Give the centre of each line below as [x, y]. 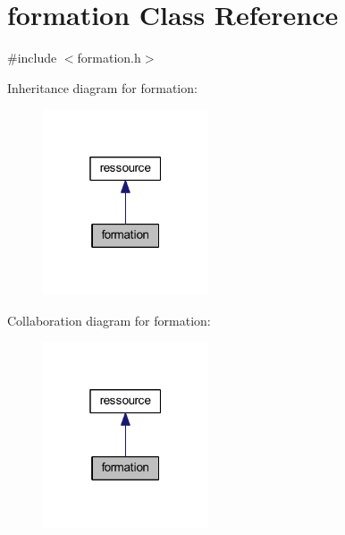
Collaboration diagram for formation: [109, 320]
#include [32, 58]
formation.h [109, 58]
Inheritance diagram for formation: [102, 87]
